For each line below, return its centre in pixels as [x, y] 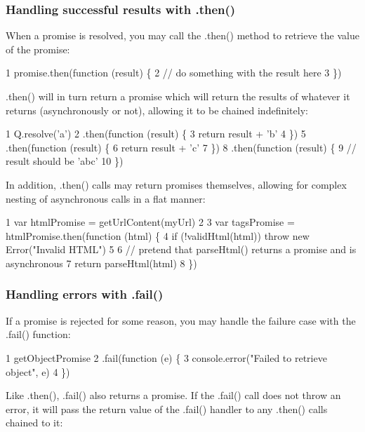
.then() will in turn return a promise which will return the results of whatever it [178, 96]
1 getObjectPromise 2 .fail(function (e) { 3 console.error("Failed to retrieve [166, 357]
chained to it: [34, 423]
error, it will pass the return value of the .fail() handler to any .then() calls [167, 409]
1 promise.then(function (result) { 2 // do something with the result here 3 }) [174, 73]
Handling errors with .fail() [85, 294]
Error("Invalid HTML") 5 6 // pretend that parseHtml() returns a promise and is [181, 249]
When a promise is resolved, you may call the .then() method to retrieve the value [182, 35]
